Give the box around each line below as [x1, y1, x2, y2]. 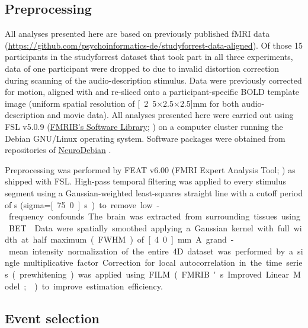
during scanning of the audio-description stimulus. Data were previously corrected [5, 74, 302, 86]
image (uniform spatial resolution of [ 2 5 [5, 97, 157, 109]
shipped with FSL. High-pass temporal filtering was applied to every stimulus [5, 175, 287, 187]
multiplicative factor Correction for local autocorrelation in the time [23, 256, 283, 269]
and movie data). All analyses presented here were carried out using [47, 109, 294, 121]
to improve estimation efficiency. [41, 279, 163, 292]
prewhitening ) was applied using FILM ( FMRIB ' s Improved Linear [19, 268, 289, 281]
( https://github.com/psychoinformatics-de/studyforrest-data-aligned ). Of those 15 [5, 39, 303, 51]
